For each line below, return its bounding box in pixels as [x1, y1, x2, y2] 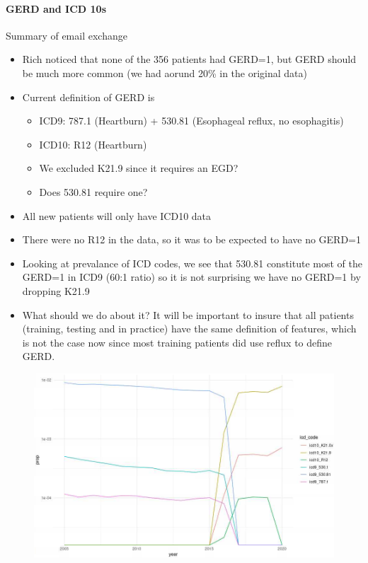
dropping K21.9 [22, 283, 90, 298]
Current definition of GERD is [22, 89, 155, 104]
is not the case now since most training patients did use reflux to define [22, 335, 333, 349]
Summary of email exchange [6, 28, 127, 42]
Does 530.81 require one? [39, 184, 148, 199]
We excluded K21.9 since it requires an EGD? [39, 161, 238, 175]
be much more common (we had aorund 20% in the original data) [22, 65, 308, 80]
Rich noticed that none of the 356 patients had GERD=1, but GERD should [22, 52, 356, 66]
